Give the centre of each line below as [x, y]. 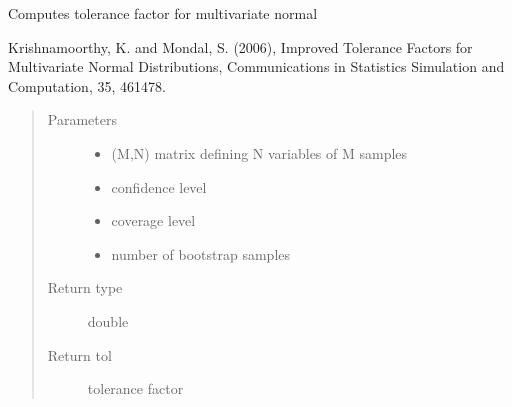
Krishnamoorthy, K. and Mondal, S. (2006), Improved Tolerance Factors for [240, 46]
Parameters [82, 119]
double [108, 320]
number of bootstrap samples [201, 253]
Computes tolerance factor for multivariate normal [163, 13]
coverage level [153, 220]
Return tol [79, 354]
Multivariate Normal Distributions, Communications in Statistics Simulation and [256, 66]
